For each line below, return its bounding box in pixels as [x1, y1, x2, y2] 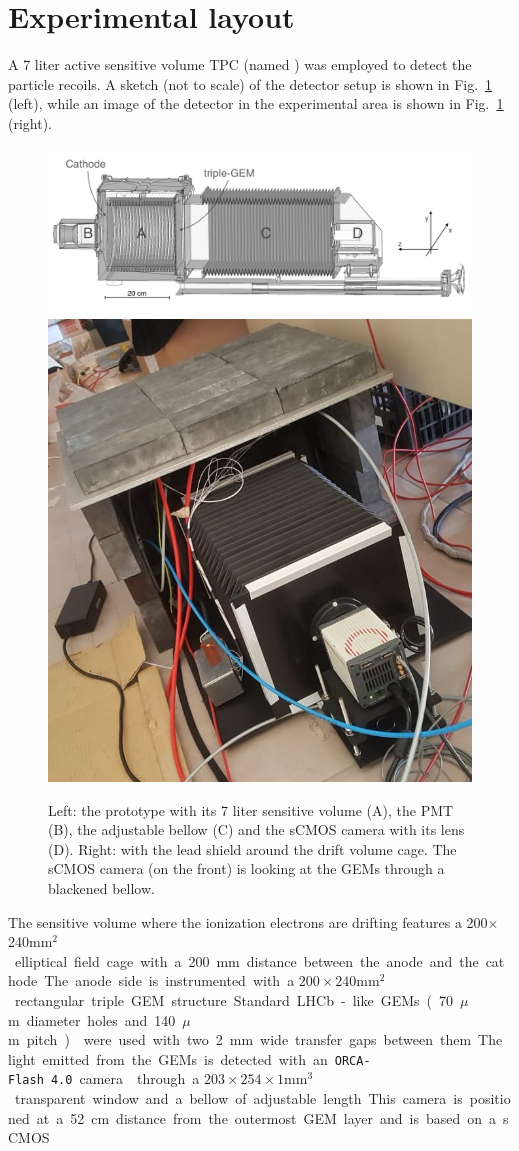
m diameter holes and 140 [8, 1009, 176, 1030]
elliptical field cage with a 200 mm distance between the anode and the [14, 950, 479, 971]
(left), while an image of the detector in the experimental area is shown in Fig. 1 [8, 93, 504, 114]
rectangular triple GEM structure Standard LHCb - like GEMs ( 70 [14, 989, 453, 1010]
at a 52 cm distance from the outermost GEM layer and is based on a [36, 1107, 497, 1128]
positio [469, 1088, 511, 1108]
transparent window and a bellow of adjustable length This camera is [14, 1088, 463, 1108]
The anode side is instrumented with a [44, 970, 295, 991]
